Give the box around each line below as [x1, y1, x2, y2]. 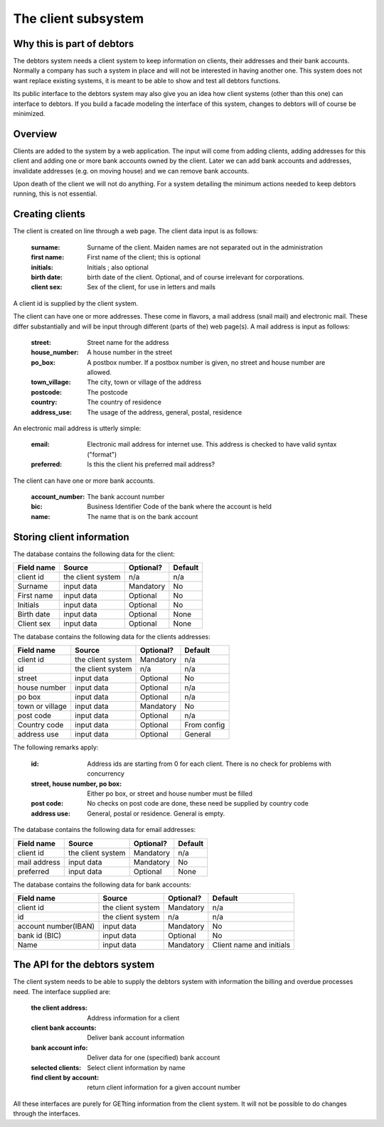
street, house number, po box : [31, 779, 122, 788]
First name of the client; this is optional [87, 253, 201, 262]
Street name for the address [87, 338, 170, 346]
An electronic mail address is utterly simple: [13, 424, 142, 433]
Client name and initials [212, 939, 291, 949]
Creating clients [13, 208, 85, 220]
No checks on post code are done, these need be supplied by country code [87, 799, 309, 808]
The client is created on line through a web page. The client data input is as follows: [13, 227, 259, 235]
